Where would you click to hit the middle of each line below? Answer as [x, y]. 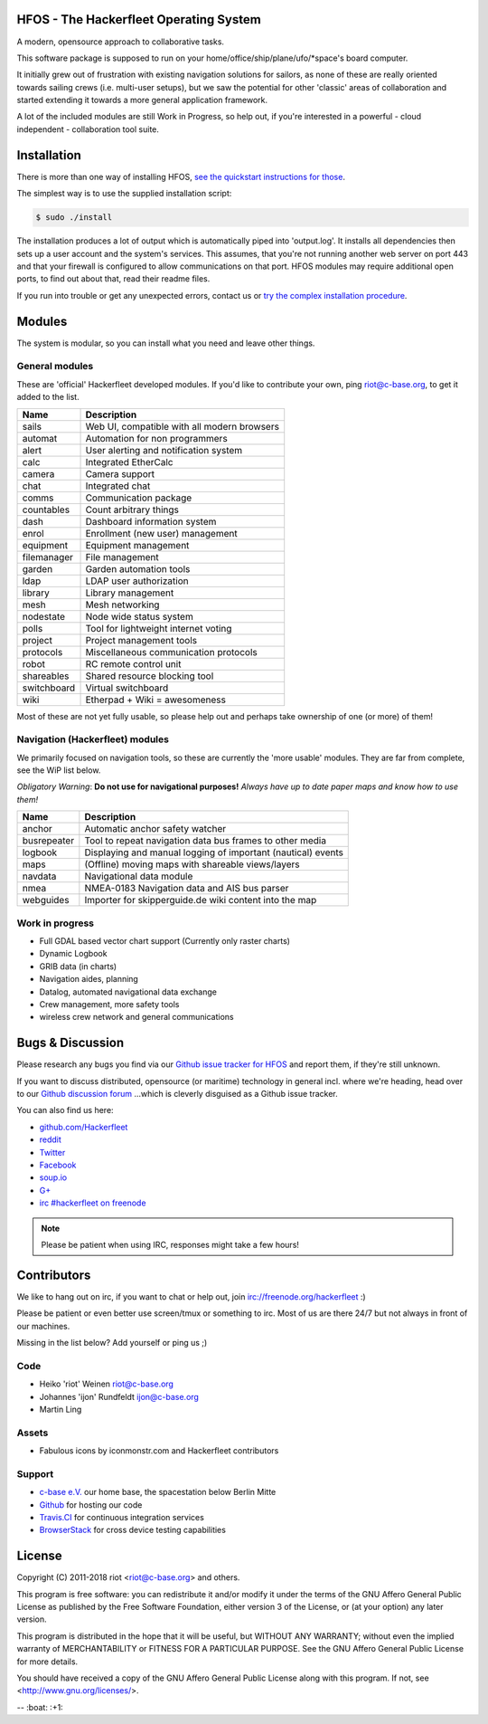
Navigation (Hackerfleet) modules [93, 739]
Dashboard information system [151, 521]
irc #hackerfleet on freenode [93, 1203]
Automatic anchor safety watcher [155, 829]
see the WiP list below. [59, 770]
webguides [46, 900]
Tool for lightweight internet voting [159, 628]
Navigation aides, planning [89, 979]
